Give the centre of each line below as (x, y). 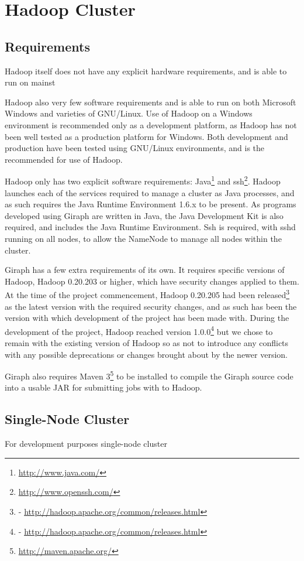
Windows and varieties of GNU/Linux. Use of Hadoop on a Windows (129, 113)
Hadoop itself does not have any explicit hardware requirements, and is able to (146, 71)
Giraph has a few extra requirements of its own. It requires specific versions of (145, 270)
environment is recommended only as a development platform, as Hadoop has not (151, 124)
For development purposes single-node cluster (86, 444)
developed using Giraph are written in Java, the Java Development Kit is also (144, 215)
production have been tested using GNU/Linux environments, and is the (135, 148)
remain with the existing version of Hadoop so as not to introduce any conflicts (147, 343)
